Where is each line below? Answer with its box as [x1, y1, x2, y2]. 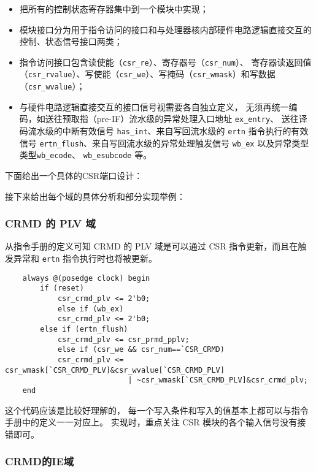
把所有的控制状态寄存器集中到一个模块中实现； [19, 2, 209, 15]
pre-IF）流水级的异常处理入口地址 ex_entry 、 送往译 [96, 112, 307, 125]
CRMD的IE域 [5, 454, 74, 469]
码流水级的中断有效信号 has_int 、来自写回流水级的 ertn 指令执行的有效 [19, 124, 309, 137]
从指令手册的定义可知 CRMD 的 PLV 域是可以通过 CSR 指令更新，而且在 [5, 240, 298, 253]
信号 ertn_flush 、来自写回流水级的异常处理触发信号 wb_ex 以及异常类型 [19, 136, 309, 149]
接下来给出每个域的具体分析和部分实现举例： [5, 189, 185, 202]
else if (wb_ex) [57, 304, 124, 313]
